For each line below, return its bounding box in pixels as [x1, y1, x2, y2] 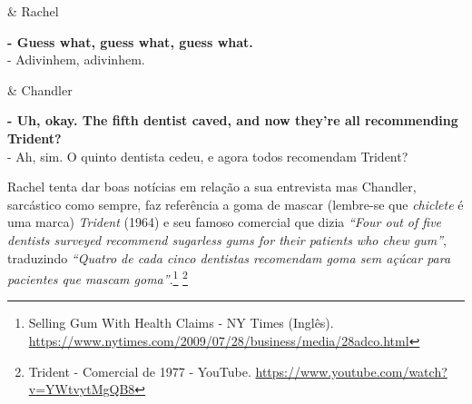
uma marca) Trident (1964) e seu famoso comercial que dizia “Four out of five [7, 212, 442, 232]
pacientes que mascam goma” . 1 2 [7, 267, 188, 288]
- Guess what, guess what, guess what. [7, 32, 253, 51]
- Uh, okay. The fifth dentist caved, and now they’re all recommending [7, 111, 458, 130]
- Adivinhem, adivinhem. [7, 50, 145, 69]
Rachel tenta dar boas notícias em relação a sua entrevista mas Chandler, [7, 177, 417, 196]
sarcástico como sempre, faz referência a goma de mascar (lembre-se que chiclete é [7, 194, 464, 213]
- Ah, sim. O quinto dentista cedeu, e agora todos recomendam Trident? [7, 146, 408, 165]
